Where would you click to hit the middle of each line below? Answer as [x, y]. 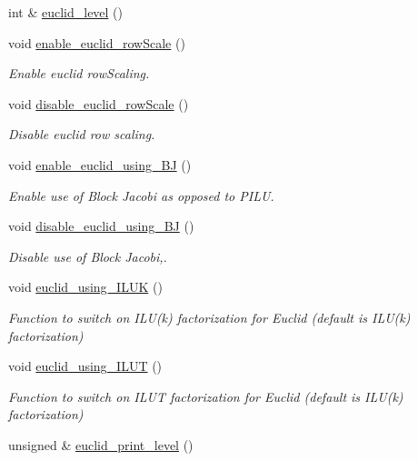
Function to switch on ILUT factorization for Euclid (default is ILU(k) [206, 396]
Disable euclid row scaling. [82, 134]
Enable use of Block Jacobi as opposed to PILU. [141, 195]
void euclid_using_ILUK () [85, 287]
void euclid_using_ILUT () [85, 366]
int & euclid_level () [66, 12]
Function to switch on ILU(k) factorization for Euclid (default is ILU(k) [209, 317]
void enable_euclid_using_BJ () [100, 164]
